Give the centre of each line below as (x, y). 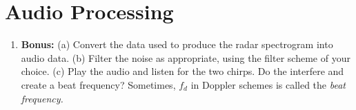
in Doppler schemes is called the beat (268, 84)
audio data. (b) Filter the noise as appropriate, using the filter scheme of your (186, 57)
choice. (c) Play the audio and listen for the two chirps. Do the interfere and (182, 71)
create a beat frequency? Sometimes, (98, 84)
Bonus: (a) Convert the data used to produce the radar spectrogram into (177, 44)
